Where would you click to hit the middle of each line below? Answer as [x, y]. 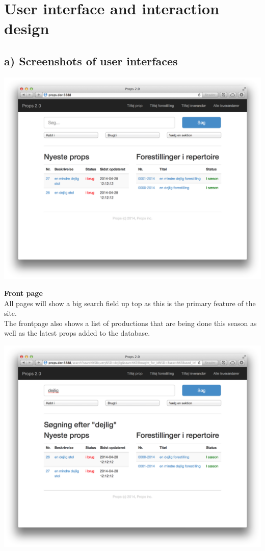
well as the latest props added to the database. [77, 333]
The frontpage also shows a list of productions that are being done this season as [130, 323]
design [27, 28]
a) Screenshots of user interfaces [91, 60]
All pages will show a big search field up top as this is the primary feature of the [130, 303]
